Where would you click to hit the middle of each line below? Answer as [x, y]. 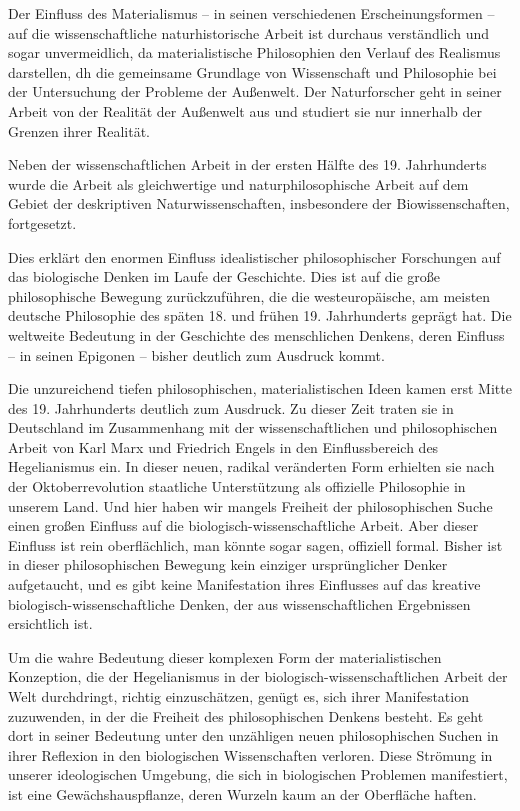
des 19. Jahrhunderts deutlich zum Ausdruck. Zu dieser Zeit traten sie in [231, 407]
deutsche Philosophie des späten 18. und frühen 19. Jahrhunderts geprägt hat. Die [260, 315]
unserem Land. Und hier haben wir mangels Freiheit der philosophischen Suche [250, 505]
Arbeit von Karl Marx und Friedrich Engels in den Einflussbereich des [223, 446]
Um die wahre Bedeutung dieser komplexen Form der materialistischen [225, 656]
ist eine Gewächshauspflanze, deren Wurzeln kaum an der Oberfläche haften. [242, 793]
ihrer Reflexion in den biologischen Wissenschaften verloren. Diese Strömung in [250, 754]
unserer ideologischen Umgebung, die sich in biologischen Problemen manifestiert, [258, 774]
